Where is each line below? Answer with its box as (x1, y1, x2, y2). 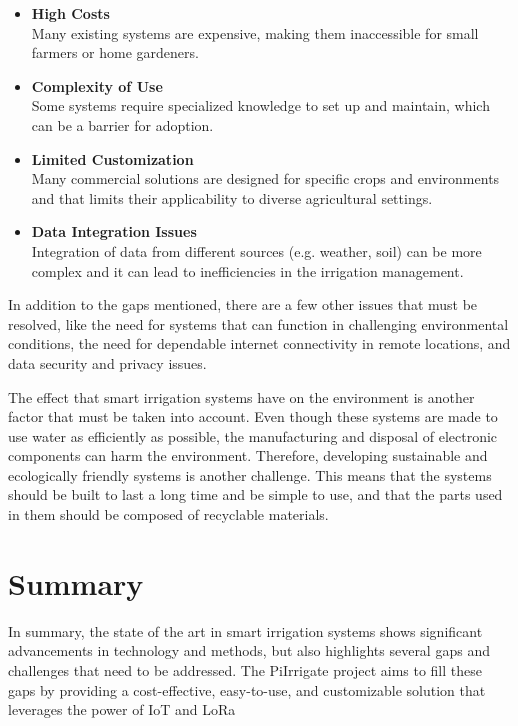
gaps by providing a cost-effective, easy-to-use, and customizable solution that (8, 679, 486, 700)
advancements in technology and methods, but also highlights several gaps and (8, 640, 490, 661)
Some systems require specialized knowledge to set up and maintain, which (31, 95, 490, 116)
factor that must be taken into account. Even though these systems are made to (8, 406, 498, 427)
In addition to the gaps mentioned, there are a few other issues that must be (8, 294, 478, 315)
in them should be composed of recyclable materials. (8, 504, 329, 525)
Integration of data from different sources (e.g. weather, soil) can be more (31, 240, 482, 261)
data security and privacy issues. (8, 352, 207, 373)
